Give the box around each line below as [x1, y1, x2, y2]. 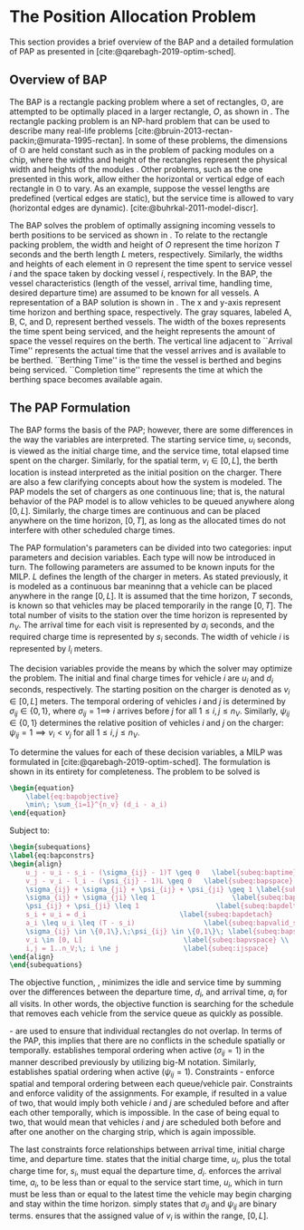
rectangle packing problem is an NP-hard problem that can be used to [9, 115, 271, 126]
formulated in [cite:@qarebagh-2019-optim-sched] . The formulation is [9, 756, 271, 767]
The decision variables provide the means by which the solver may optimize [9, 663, 292, 673]
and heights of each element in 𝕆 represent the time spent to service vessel [9, 258, 292, 269]
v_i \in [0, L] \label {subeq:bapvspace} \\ [25, 935, 290, 944]
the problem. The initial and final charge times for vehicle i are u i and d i [9, 673, 274, 685]
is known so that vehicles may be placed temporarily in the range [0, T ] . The [9, 600, 292, 611]
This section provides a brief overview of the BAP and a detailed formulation [9, 36, 294, 47]
